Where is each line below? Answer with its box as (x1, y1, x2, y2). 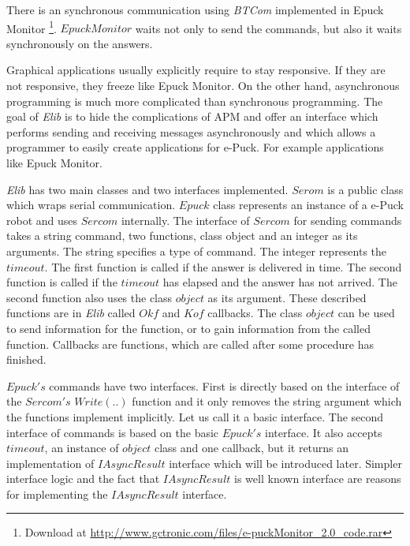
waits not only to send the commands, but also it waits (135, 20, 402, 36)
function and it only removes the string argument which (132, 393, 402, 409)
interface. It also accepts (265, 424, 382, 440)
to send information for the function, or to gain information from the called (6, 320, 371, 336)
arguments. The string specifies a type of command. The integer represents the (6, 242, 387, 259)
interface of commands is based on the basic (6, 424, 219, 440)
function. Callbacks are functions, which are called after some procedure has (6, 335, 375, 352)
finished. (6, 351, 47, 368)
